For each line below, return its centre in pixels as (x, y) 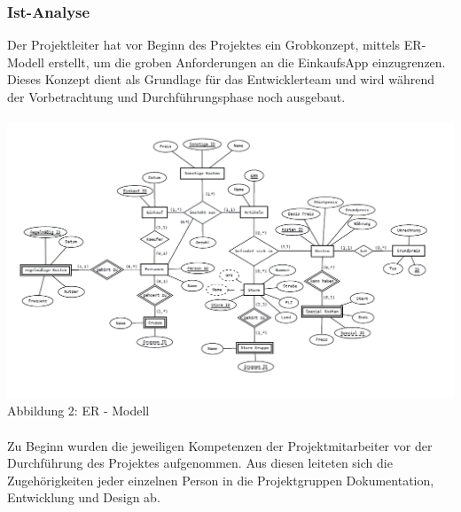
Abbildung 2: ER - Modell (78, 411)
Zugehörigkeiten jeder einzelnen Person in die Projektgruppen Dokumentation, (221, 480)
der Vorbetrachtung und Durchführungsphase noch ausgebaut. (176, 97)
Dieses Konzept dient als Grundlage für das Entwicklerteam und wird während (221, 79)
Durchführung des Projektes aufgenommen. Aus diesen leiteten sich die (200, 463)
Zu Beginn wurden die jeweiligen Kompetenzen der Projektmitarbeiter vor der (220, 445)
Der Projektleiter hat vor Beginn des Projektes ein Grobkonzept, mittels (204, 45)
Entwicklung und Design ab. (84, 497)
